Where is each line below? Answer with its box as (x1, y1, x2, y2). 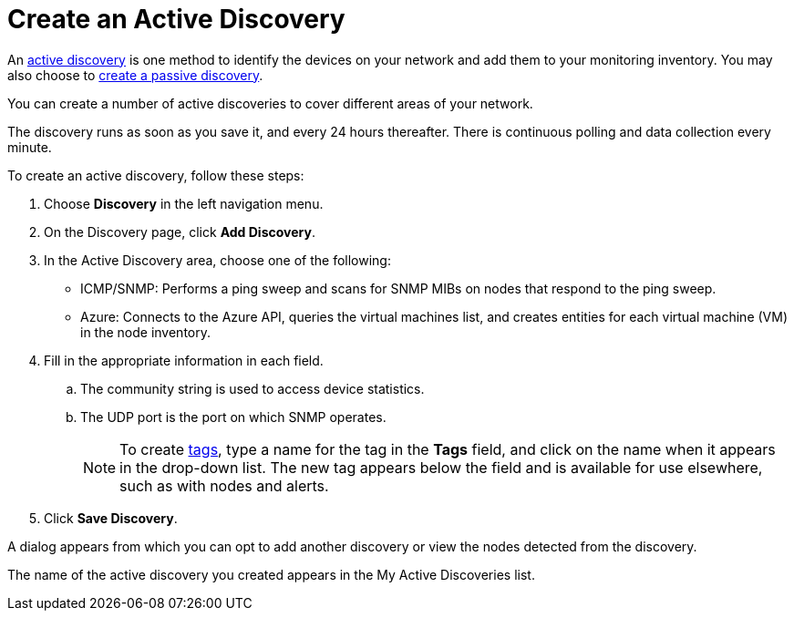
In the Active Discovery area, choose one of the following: (44, 252, 391, 268)
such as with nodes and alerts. (119, 476, 329, 495)
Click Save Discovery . (44, 510, 178, 526)
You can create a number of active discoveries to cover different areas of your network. (7, 95, 533, 111)
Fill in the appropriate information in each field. (44, 352, 324, 368)
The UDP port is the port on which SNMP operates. (80, 408, 387, 425)
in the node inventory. (80, 324, 211, 340)
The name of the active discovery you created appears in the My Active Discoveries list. (7, 566, 535, 582)
